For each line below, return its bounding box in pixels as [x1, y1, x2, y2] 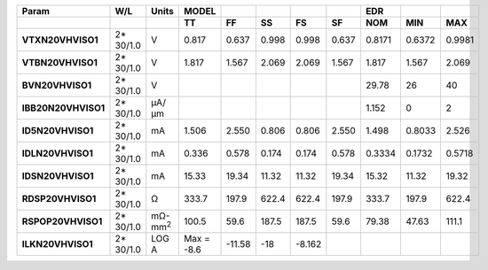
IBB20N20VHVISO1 [21, 102, 106, 114]
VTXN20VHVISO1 [21, 34, 98, 46]
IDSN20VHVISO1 [21, 170, 94, 181]
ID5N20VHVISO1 [21, 125, 94, 136]
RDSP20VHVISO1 [21, 193, 97, 204]
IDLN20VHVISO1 [21, 147, 93, 159]
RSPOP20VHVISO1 [21, 215, 103, 228]
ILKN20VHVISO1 [21, 238, 93, 251]
